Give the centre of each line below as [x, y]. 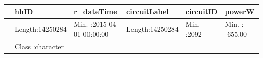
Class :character [39, 46]
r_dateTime [95, 11]
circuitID [202, 11]
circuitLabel [147, 11]
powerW [240, 11]
